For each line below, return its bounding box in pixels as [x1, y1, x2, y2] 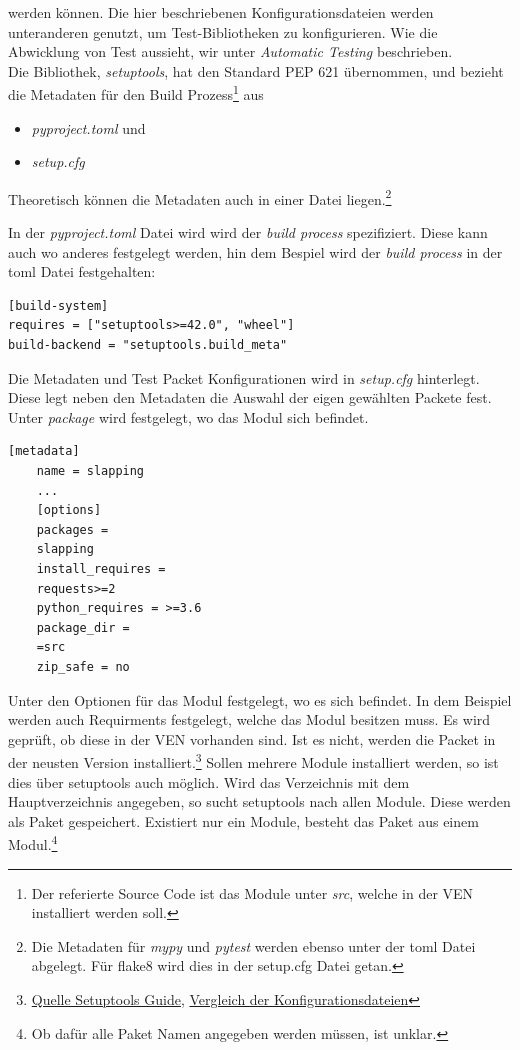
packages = [36, 522, 109, 537]
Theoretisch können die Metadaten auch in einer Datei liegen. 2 [8, 185, 392, 209]
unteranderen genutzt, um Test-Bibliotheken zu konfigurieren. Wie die [8, 21, 438, 42]
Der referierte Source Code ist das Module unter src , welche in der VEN [31, 882, 474, 903]
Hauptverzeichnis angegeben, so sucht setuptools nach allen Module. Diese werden [8, 791, 511, 812]
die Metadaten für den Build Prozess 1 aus [8, 81, 264, 105]
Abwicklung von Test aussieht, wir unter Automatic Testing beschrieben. [8, 41, 453, 62]
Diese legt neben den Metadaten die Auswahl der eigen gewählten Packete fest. [8, 387, 492, 408]
